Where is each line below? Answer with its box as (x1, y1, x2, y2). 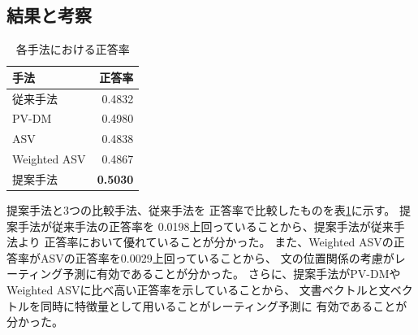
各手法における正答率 (15, 41, 130, 58)
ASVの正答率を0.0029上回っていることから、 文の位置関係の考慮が (40, 249, 394, 266)
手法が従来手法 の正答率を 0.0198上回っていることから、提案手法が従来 (17, 217, 394, 234)
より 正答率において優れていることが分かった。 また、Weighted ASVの (18, 233, 394, 250)
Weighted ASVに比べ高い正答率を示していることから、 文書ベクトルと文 (6, 281, 390, 298)
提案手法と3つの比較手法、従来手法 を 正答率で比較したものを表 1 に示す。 (6, 202, 396, 219)
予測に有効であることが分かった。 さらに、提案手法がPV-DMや (62, 265, 401, 282)
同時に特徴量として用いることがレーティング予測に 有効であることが (40, 297, 407, 314)
